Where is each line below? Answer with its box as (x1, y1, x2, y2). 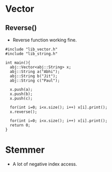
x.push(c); (10, 96, 33, 101)
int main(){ (5, 60, 30, 65)
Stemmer (5, 144, 45, 156)
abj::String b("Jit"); (10, 73, 58, 79)
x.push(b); (10, 91, 33, 96)
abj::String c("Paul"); (10, 78, 60, 83)
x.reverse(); (10, 109, 38, 114)
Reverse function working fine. (12, 37, 77, 43)
